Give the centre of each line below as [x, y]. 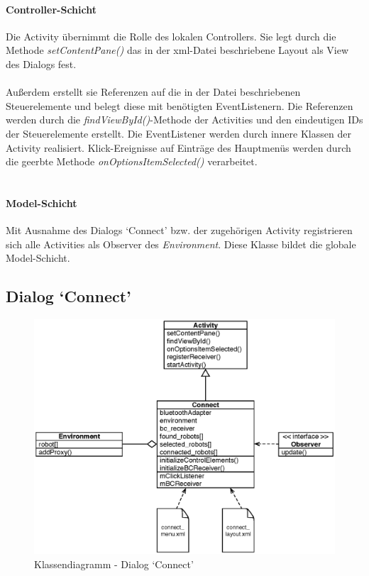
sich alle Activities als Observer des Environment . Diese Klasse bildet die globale [181, 244]
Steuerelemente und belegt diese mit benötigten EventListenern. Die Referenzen [180, 105]
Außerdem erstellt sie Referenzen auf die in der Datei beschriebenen [153, 92]
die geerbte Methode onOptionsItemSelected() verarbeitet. [132, 161]
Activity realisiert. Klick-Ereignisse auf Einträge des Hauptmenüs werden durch [178, 147]
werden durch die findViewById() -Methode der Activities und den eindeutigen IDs [184, 120]
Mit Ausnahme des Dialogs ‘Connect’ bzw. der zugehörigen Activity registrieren [179, 230]
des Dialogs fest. [41, 63]
